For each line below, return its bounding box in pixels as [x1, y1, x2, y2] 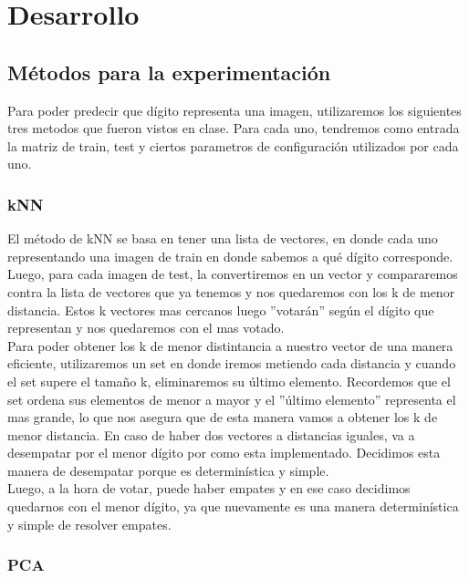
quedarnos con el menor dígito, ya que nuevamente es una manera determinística [7, 497, 459, 516]
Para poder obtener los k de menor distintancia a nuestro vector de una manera [7, 335, 453, 355]
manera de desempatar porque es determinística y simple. [7, 460, 329, 480]
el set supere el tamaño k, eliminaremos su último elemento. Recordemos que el [7, 371, 451, 390]
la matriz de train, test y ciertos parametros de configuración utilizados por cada [7, 136, 459, 155]
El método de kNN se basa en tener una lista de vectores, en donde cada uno [7, 229, 438, 248]
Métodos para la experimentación [7, 57, 331, 86]
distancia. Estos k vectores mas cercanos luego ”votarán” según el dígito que [7, 300, 434, 319]
